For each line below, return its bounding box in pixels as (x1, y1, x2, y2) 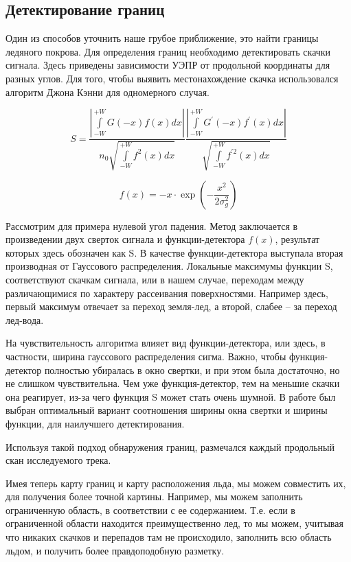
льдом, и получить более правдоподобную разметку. (5, 543, 225, 557)
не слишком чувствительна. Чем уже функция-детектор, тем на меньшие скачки (5, 376, 340, 390)
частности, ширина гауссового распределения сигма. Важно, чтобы (5, 349, 286, 363)
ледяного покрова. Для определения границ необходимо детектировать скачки (5, 44, 331, 58)
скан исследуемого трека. (5, 453, 111, 467)
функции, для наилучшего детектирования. (5, 416, 185, 430)
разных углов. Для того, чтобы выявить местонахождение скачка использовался (5, 71, 339, 85)
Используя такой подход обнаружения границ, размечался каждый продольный (5, 439, 335, 454)
